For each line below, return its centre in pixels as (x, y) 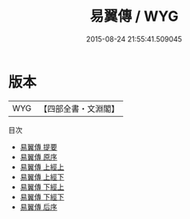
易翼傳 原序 (38, 157)
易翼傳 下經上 (42, 187)
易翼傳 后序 (38, 207)
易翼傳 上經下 (42, 177)
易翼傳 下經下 (42, 197)
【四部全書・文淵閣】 (79, 109)
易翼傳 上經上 (42, 167)
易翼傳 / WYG (134, 16)
